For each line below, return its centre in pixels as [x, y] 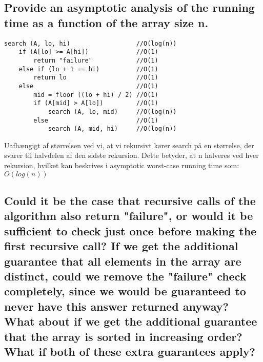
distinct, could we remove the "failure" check [125, 276]
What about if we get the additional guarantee [131, 321]
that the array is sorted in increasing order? [123, 336]
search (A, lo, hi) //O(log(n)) [90, 43]
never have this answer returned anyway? [116, 306]
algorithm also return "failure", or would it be [129, 216]
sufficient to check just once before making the [130, 230]
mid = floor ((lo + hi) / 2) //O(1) [96, 95]
